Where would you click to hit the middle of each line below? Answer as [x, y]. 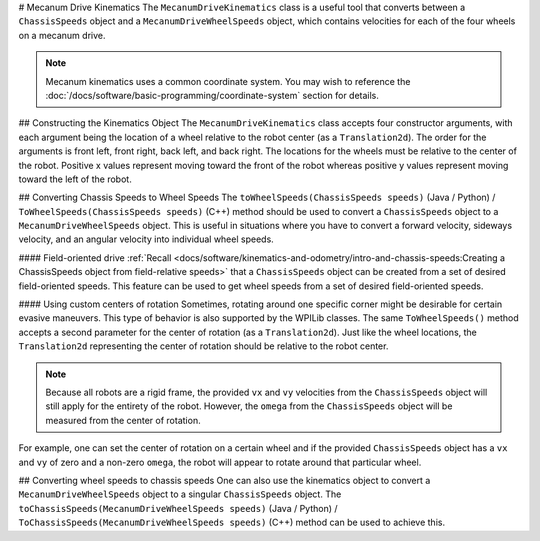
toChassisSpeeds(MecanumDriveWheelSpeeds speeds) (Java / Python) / [178, 508]
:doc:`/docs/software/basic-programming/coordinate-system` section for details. [212, 95]
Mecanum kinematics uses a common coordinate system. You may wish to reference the [228, 81]
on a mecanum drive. [62, 35]
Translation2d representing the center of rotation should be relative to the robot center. [203, 346]
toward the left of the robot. [75, 179]
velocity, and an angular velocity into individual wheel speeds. [146, 239]
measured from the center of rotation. [123, 420]
